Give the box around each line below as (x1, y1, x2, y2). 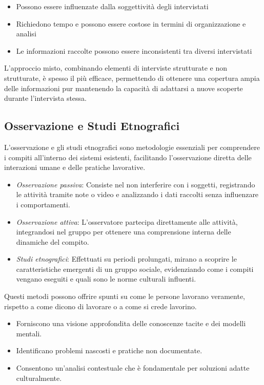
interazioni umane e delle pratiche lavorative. (4, 162, 146, 173)
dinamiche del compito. (16, 236, 89, 247)
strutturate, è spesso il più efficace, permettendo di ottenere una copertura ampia (4, 72, 260, 83)
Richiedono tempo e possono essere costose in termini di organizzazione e (16, 18, 246, 29)
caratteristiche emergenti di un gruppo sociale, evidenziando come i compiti (16, 263, 254, 274)
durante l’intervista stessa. (4, 93, 87, 103)
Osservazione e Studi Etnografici (4, 118, 180, 134)
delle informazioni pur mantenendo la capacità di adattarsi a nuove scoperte (4, 82, 243, 93)
